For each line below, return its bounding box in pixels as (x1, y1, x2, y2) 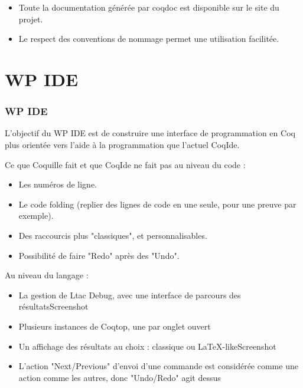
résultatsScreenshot (18, 300, 89, 313)
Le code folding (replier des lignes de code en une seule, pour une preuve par (18, 198, 297, 210)
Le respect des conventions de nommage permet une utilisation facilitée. (18, 32, 279, 45)
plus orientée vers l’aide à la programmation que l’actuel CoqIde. (5, 138, 240, 150)
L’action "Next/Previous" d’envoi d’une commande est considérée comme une (18, 360, 298, 372)
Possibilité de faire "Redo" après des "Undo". (18, 249, 180, 261)
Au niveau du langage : (5, 269, 89, 281)
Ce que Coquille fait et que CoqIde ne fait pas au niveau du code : (5, 158, 246, 170)
